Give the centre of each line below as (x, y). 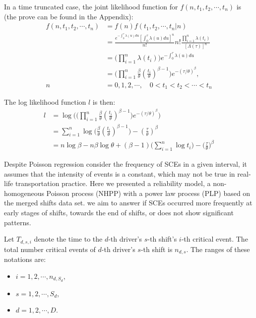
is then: (104, 102)
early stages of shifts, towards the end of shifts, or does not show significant (119, 212)
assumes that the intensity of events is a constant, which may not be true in (120, 173)
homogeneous (24, 193)
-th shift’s (162, 239)
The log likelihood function (45, 102)
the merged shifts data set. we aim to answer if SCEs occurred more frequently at (128, 203)
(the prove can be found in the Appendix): (69, 16)
